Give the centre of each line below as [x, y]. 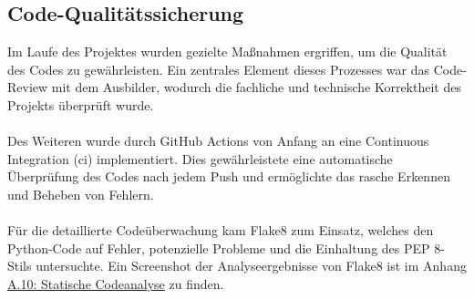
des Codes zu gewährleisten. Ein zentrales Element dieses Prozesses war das [219, 69]
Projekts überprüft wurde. [81, 104]
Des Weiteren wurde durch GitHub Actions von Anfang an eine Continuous [218, 141]
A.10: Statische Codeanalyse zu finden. [116, 283]
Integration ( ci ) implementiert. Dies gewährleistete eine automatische [200, 158]
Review [28, 87]
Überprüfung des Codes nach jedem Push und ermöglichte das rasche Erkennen [229, 176]
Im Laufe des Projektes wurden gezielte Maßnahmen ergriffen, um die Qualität [227, 52]
